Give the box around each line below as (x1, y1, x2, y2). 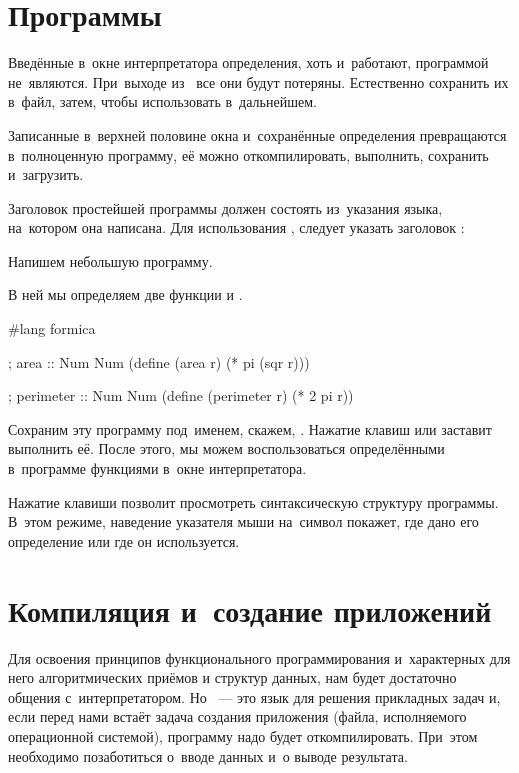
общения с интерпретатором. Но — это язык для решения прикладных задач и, (8, 686, 501, 707)
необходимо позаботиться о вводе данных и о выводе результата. (8, 745, 408, 766)
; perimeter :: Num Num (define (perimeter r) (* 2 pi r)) (8, 385, 354, 406)
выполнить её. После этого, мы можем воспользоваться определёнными (8, 438, 445, 459)
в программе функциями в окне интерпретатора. (8, 458, 307, 479)
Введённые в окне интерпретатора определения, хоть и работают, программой (8, 52, 489, 73)
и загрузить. (8, 164, 84, 185)
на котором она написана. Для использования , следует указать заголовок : (8, 217, 465, 238)
